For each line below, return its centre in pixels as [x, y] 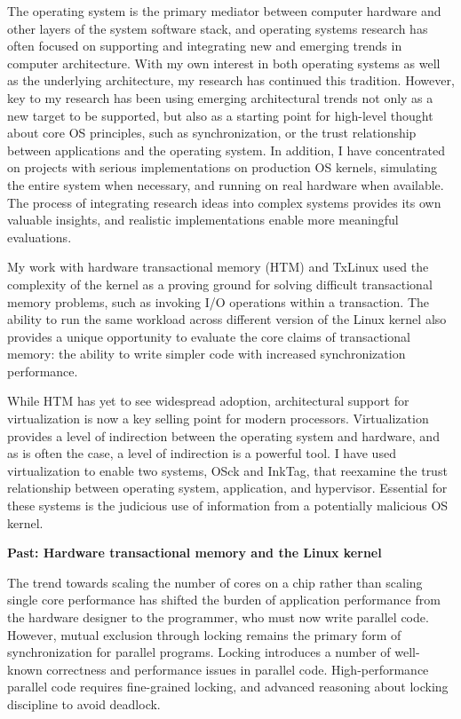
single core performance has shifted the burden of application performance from [224, 600]
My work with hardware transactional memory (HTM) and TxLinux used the [218, 267]
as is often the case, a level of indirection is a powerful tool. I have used [202, 453]
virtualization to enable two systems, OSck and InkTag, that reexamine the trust [227, 470]
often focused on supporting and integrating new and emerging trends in [205, 46]
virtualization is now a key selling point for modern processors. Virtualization [218, 419]
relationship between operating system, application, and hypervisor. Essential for [227, 488]
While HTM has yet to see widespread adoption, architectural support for [208, 401]
